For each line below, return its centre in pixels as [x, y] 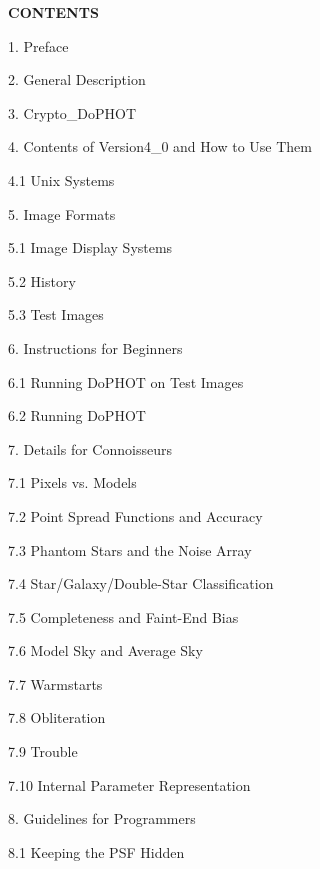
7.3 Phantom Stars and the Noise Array [130, 549]
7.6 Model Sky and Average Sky [105, 650]
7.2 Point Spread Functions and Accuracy [135, 515]
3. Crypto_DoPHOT [72, 112]
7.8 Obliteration [57, 717]
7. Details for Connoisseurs [90, 448]
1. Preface [38, 45]
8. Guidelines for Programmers [102, 818]
